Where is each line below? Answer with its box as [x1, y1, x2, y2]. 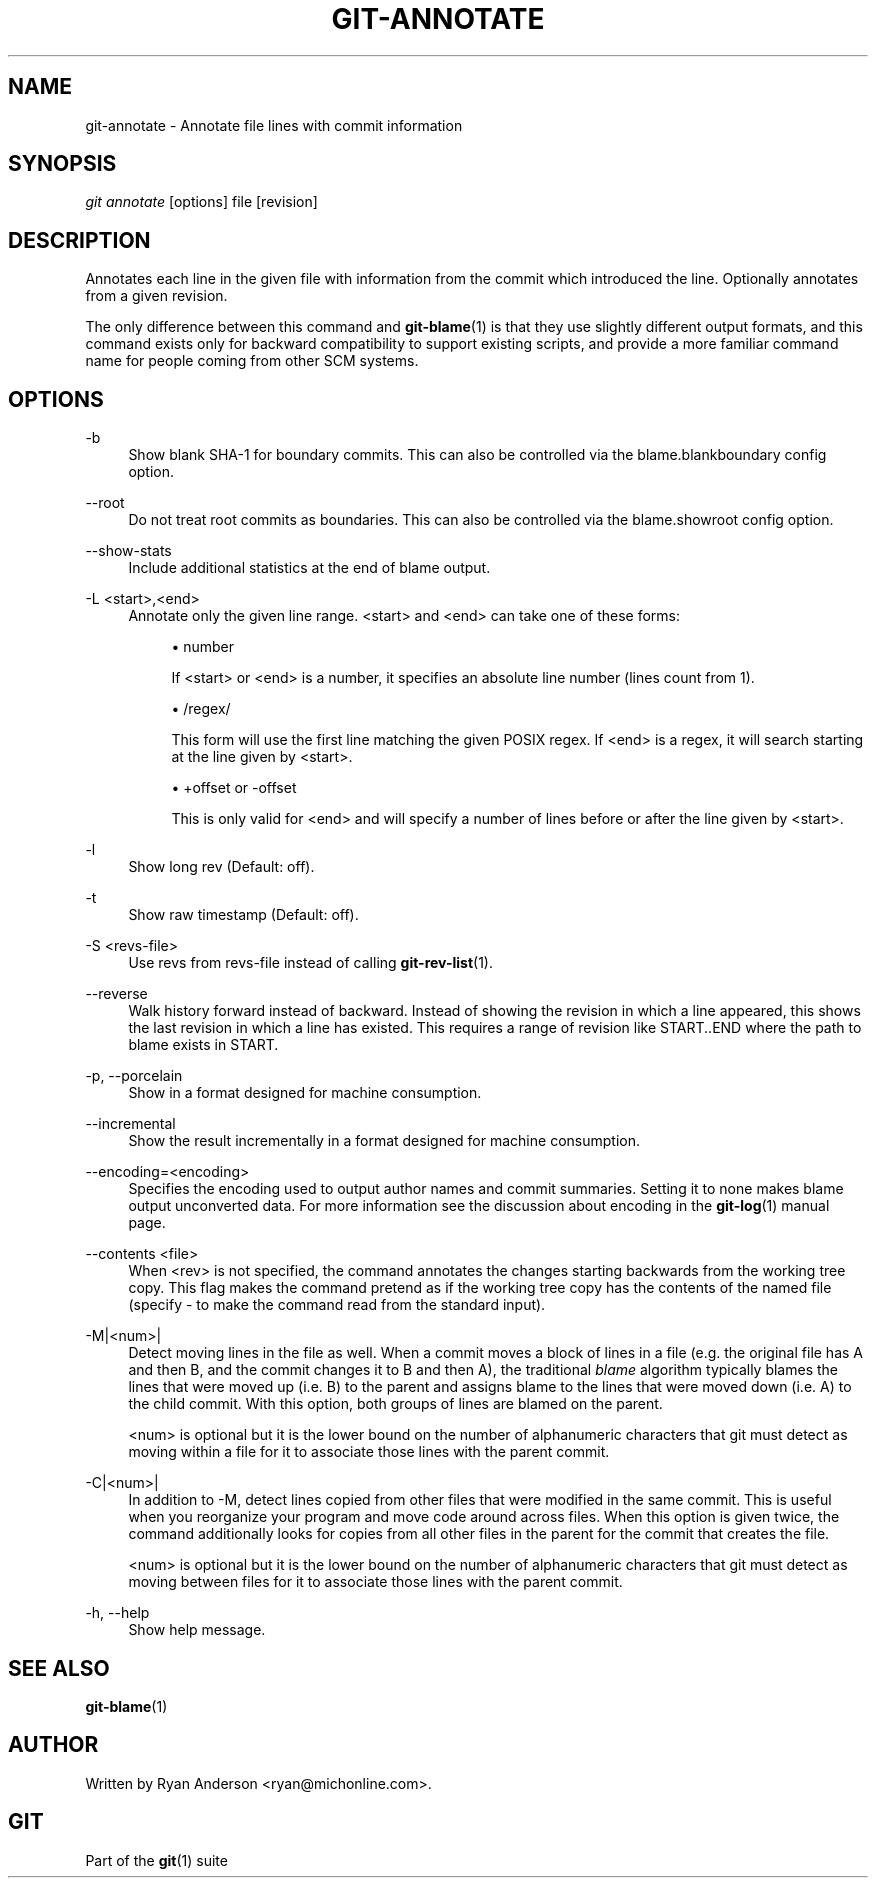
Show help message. [128, 1621, 266, 1639]
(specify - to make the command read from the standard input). [128, 1296, 546, 1314]
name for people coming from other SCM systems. [85, 352, 419, 370]
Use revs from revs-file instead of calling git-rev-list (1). [128, 954, 494, 972]
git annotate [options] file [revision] [85, 193, 318, 211]
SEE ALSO [8, 1655, 110, 1681]
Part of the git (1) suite [85, 1851, 228, 1869]
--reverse [85, 985, 148, 1003]
